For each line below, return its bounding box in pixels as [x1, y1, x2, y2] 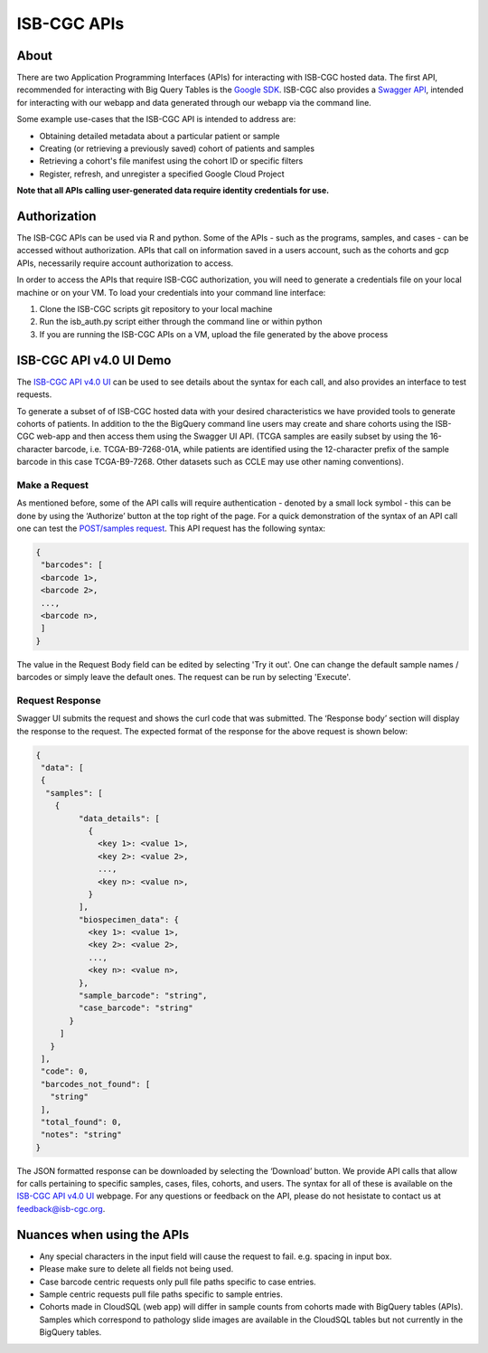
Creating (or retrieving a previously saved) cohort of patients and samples [39, 143, 315, 154]
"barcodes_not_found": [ [41, 1079, 151, 1089]
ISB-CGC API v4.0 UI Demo [16, 353, 172, 368]
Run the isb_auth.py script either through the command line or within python [39, 317, 323, 327]
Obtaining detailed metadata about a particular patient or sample [39, 130, 280, 141]
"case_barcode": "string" [78, 1003, 193, 1013]
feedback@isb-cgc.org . [16, 1203, 106, 1214]
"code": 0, [41, 1066, 89, 1076]
